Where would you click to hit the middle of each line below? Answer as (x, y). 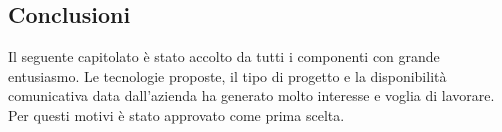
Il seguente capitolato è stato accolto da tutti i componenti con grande (224, 56)
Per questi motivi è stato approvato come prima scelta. (176, 114)
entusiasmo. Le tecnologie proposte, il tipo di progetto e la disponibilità (227, 75)
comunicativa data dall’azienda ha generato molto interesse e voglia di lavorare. (251, 95)
